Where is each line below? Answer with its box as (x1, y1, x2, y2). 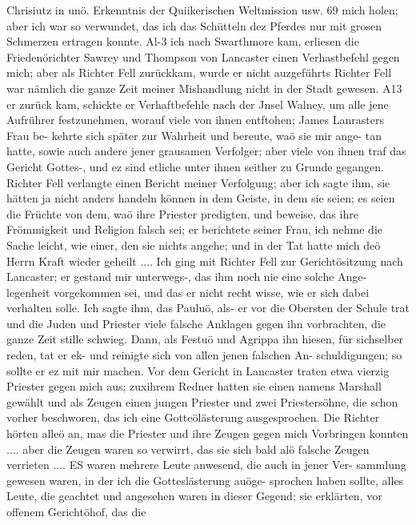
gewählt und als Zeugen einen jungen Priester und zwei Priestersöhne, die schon (6, 393, 398, 410)
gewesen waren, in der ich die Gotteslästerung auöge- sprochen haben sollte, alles (6, 471, 404, 488)
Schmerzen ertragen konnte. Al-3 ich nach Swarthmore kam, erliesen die (6, 33, 359, 50)
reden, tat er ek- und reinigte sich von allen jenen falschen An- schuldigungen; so (6, 347, 402, 363)
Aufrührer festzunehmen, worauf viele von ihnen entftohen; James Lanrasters (6, 111, 384, 128)
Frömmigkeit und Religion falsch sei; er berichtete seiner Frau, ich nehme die (6, 221, 382, 238)
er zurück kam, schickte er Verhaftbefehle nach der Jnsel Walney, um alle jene (6, 95, 389, 112)
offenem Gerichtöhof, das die (6, 503, 146, 519)
